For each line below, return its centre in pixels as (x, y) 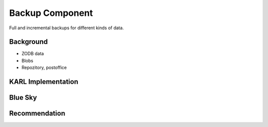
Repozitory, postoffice (44, 67)
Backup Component (51, 13)
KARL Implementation (44, 82)
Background (29, 42)
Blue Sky (23, 97)
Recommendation (37, 113)
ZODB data (33, 54)
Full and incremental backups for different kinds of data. (67, 28)
